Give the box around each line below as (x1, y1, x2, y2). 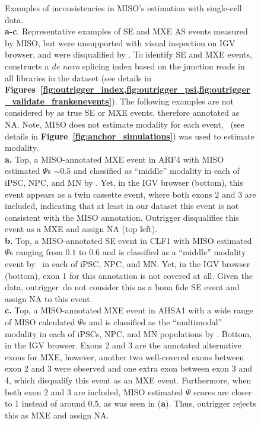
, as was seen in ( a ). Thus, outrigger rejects (98, 397, 256, 410)
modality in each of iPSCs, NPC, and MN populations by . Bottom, (5, 327, 252, 340)
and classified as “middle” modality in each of (74, 164, 240, 177)
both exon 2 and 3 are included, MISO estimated (5, 385, 183, 398)
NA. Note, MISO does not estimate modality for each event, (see (5, 118, 244, 130)
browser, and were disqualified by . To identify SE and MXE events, (5, 48, 252, 61)
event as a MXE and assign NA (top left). (5, 223, 158, 235)
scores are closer (193, 385, 252, 398)
